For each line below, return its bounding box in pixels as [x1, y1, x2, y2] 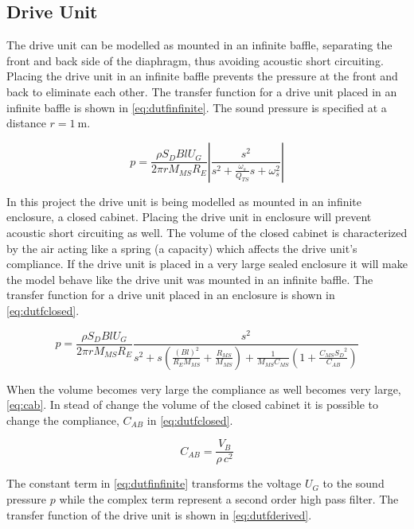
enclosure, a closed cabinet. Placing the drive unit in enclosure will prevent [6, 208, 372, 225]
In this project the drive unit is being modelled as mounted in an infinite [6, 193, 362, 209]
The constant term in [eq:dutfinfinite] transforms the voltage [6, 475, 302, 492]
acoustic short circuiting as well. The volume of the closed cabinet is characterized [6, 224, 408, 240]
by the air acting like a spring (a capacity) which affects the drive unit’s [6, 239, 357, 256]
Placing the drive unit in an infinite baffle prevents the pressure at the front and [6, 68, 398, 84]
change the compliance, [6, 411, 119, 428]
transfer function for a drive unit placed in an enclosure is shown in [6, 286, 335, 303]
